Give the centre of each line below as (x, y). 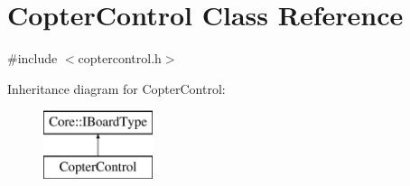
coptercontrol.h (120, 58)
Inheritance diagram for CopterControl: (116, 88)
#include (33, 58)
